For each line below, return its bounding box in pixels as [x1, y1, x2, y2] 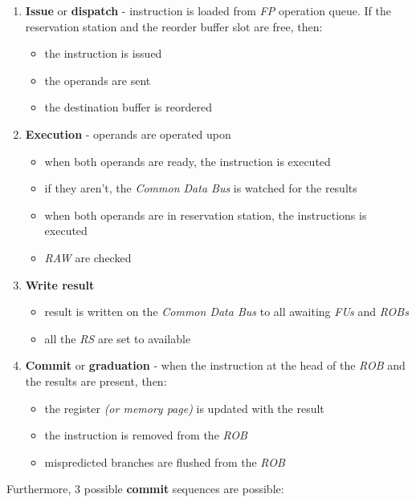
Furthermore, [6, 480, 71, 497]
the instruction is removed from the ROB [44, 427, 247, 443]
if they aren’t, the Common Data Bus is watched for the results [44, 180, 357, 196]
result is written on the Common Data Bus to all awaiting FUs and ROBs [44, 303, 409, 320]
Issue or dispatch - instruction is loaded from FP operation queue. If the [25, 2, 391, 18]
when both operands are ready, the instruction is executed [44, 152, 331, 169]
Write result [25, 276, 95, 293]
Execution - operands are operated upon [25, 125, 231, 142]
